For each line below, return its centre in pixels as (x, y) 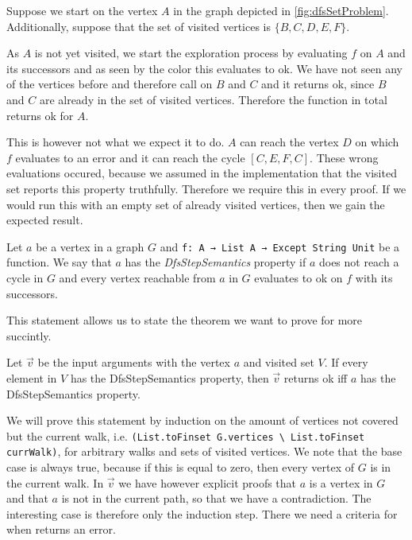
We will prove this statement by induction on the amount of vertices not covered (202, 420)
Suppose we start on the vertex (82, 10)
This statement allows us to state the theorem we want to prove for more (185, 320)
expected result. (45, 220)
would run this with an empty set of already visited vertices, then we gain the (196, 204)
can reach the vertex (289, 142)
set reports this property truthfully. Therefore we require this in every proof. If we (206, 188)
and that (27, 498)
